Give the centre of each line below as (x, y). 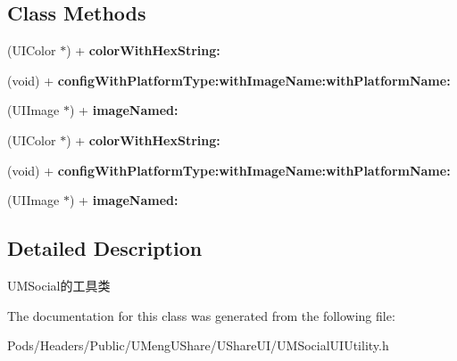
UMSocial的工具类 (59, 285)
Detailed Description (105, 248)
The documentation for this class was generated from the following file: (201, 315)
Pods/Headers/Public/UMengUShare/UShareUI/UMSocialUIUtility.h (198, 345)
